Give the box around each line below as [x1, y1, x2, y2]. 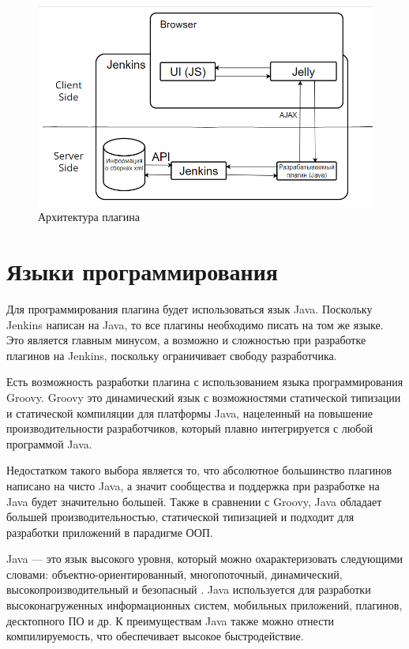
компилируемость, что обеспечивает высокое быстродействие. [6, 628, 304, 644]
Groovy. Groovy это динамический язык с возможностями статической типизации [6, 388, 401, 405]
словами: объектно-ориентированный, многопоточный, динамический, [6, 565, 343, 582]
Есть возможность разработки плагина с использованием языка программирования [6, 373, 403, 390]
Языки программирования [6, 255, 279, 287]
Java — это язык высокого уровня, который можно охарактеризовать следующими [6, 550, 403, 567]
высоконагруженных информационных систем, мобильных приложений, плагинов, [6, 597, 403, 613]
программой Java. [6, 435, 92, 452]
